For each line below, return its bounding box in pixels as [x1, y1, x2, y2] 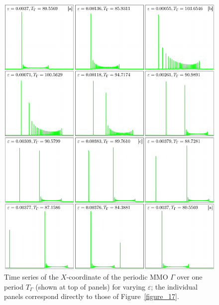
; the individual [151, 281, 198, 292]
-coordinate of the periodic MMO [66, 271, 168, 282]
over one [177, 271, 203, 282]
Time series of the [4, 271, 59, 282]
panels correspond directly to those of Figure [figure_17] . [4, 291, 179, 302]
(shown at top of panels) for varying [35, 281, 146, 292]
